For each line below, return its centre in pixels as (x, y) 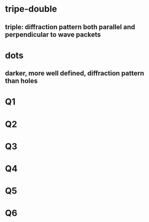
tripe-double (31, 9)
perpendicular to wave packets (53, 34)
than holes (21, 81)
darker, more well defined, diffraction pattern (75, 73)
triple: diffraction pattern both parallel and (70, 27)
